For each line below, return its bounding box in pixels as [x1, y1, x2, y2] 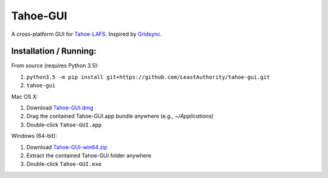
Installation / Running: [11, 46, 97, 56]
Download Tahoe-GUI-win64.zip [26, 143, 108, 151]
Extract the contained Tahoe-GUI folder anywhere [26, 152, 152, 159]
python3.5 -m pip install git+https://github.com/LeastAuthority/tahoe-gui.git [26, 74, 270, 80]
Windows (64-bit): [11, 132, 57, 140]
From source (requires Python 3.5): [11, 62, 99, 69]
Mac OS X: [11, 93, 38, 100]
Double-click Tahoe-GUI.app [26, 121, 102, 128]
